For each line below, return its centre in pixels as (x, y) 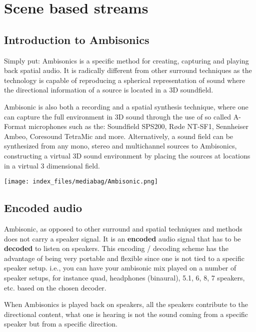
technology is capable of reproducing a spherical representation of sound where (125, 80)
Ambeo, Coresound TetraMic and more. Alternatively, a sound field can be (119, 136)
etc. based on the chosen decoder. (55, 287)
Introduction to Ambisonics (77, 39)
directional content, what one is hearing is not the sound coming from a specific (126, 314)
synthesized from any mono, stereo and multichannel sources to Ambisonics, (120, 146)
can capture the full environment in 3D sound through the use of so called (118, 116)
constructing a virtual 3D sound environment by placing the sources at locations (127, 155)
